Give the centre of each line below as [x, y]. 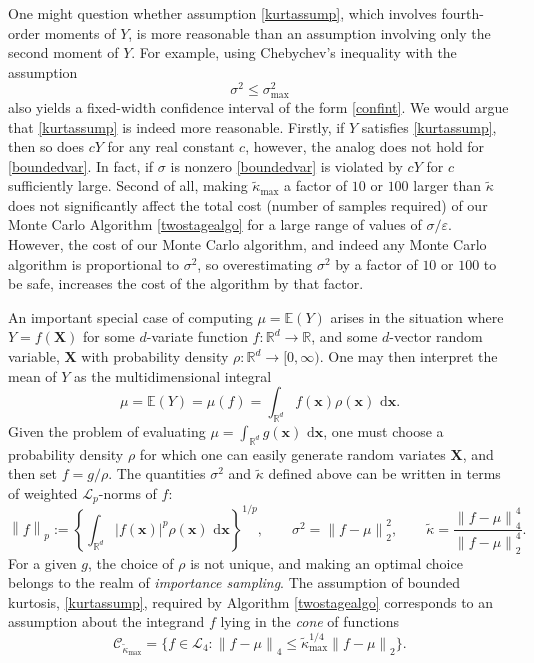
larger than [447, 185]
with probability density [155, 356]
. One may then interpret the [408, 356]
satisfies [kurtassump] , [429, 126]
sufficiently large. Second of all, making [128, 185]
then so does [46, 146]
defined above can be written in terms [384, 473]
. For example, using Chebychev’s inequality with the [294, 52]
